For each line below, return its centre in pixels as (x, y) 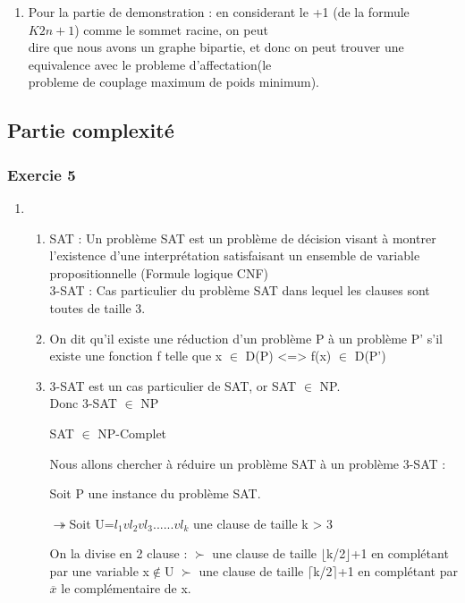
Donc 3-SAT (83, 403)
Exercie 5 (42, 174)
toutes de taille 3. (97, 307)
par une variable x (99, 570)
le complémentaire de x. (126, 588)
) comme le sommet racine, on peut (171, 29)
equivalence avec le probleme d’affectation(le (150, 64)
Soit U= (92, 523)
